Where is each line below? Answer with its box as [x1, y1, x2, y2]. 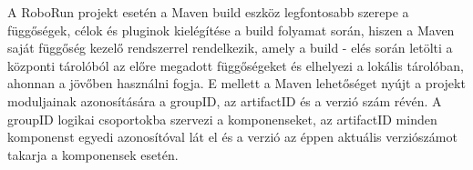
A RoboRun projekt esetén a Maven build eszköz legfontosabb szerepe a [7, 3, 409, 21]
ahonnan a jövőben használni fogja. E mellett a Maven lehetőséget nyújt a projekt [7, 74, 466, 93]
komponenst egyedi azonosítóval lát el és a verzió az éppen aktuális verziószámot [7, 127, 458, 146]
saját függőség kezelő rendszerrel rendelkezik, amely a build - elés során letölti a [7, 38, 453, 57]
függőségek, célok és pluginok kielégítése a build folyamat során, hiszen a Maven [7, 20, 455, 39]
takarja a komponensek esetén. [7, 145, 179, 164]
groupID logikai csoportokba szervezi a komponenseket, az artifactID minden [7, 109, 437, 128]
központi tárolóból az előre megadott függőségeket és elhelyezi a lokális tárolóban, [7, 55, 464, 75]
